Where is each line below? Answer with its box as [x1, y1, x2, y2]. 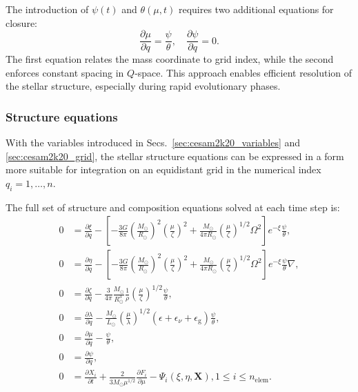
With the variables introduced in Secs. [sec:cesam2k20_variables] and [6, 135, 301, 150]
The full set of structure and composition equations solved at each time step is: [6, 199, 340, 214]
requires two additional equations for [178, 2, 334, 16]
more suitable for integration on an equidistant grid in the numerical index [6, 162, 321, 177]
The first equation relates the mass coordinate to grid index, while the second [6, 52, 334, 66]
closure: [6, 15, 38, 30]
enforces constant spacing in [6, 65, 124, 79]
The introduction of [6, 2, 89, 16]
